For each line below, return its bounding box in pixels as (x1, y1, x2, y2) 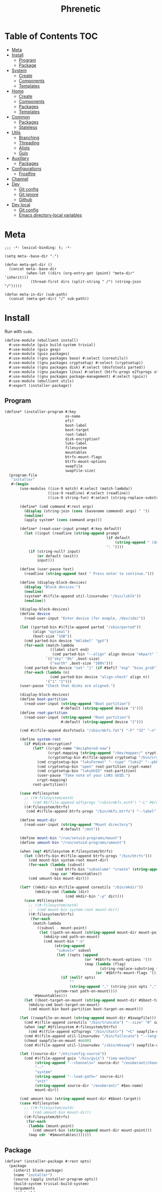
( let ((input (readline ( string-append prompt (24, 531, 119, 536)
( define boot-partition (19, 697, 68, 702)
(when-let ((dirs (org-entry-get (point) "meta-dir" (26, 271, 135, 276)
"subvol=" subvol (56, 948, 91, 953)
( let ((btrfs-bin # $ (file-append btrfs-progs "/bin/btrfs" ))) (24, 853, 152, 859)
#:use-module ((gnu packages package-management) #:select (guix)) (9, 374, 148, 379)
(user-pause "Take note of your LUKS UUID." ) (37, 773, 131, 778)
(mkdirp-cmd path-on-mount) (43, 934, 100, 939)
